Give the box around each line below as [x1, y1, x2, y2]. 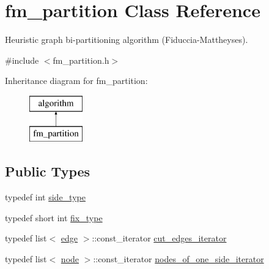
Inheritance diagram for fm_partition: [5, 74, 148, 87]
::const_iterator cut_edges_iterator [92, 232, 227, 244]
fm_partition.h [53, 53, 109, 66]
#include [5, 53, 39, 66]
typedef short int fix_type [5, 211, 103, 224]
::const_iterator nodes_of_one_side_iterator [93, 252, 264, 265]
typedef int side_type [5, 191, 86, 203]
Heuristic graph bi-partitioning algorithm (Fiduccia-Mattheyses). [5, 33, 248, 46]
